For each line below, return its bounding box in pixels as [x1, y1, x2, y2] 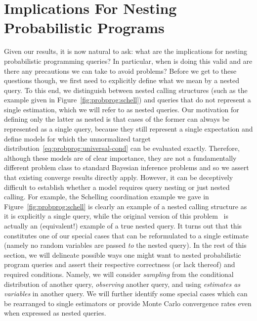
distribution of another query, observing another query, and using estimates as [4, 278, 241, 289]
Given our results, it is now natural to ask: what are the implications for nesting [4, 46, 247, 56]
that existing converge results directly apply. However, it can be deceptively [4, 172, 233, 183]
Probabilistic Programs [4, 17, 165, 38]
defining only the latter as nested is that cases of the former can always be [4, 114, 229, 124]
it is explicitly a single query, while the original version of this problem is [4, 211, 229, 221]
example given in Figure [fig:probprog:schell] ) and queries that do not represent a [4, 94, 251, 105]
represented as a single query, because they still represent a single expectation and [4, 124, 253, 134]
